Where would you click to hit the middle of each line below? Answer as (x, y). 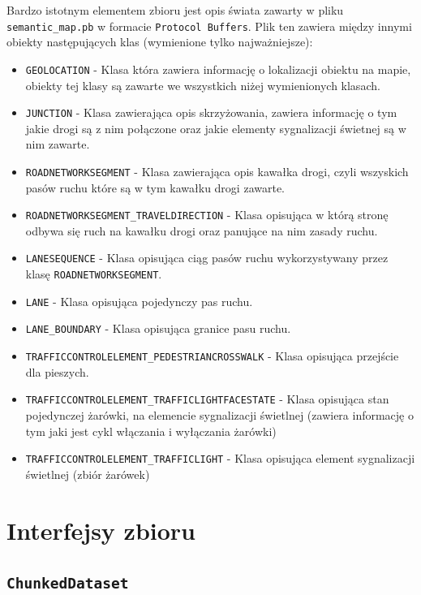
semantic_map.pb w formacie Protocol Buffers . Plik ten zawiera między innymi (209, 26)
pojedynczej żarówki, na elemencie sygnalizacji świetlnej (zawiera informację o (219, 414)
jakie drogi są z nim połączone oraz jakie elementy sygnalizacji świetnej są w (216, 128)
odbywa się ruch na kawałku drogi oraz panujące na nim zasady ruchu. (202, 230)
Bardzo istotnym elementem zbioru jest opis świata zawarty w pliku (175, 10)
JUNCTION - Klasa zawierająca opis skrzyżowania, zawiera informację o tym (211, 112)
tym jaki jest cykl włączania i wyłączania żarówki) (151, 431)
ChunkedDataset (68, 584)
